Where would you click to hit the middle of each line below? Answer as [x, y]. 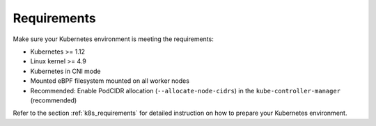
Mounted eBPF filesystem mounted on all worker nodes [110, 81]
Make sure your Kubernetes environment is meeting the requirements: [113, 39]
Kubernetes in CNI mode [65, 71]
